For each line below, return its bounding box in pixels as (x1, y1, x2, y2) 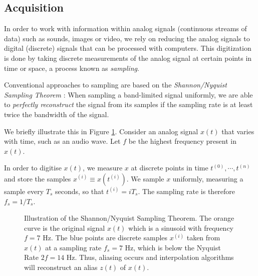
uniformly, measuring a (172, 173, 243, 183)
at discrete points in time (131, 162, 208, 173)
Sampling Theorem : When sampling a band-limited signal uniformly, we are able (4, 89, 253, 100)
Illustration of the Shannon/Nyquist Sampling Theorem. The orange (24, 213, 234, 223)
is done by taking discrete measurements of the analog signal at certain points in (4, 52, 252, 63)
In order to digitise (4, 162, 62, 173)
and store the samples (4, 173, 71, 183)
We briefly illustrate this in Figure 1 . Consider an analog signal (4, 126, 198, 136)
